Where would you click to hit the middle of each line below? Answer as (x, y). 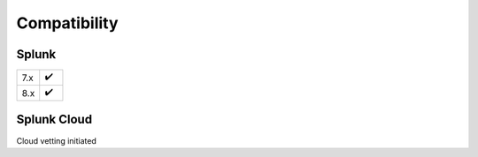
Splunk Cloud (54, 120)
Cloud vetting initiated (56, 140)
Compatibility (67, 23)
